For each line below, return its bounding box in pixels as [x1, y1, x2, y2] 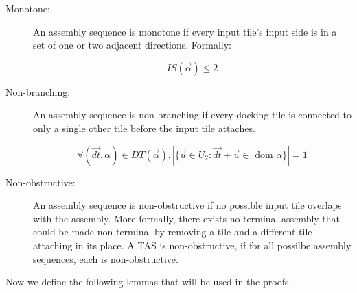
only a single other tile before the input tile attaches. [33, 120, 255, 135]
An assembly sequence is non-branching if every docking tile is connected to [33, 107, 352, 122]
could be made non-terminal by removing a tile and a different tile [33, 225, 312, 239]
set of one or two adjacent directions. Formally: [33, 38, 232, 52]
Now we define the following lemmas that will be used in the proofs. [5, 275, 292, 289]
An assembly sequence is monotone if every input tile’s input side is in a [33, 24, 337, 38]
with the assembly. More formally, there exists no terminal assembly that [33, 211, 341, 225]
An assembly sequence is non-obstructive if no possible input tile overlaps [33, 198, 342, 212]
